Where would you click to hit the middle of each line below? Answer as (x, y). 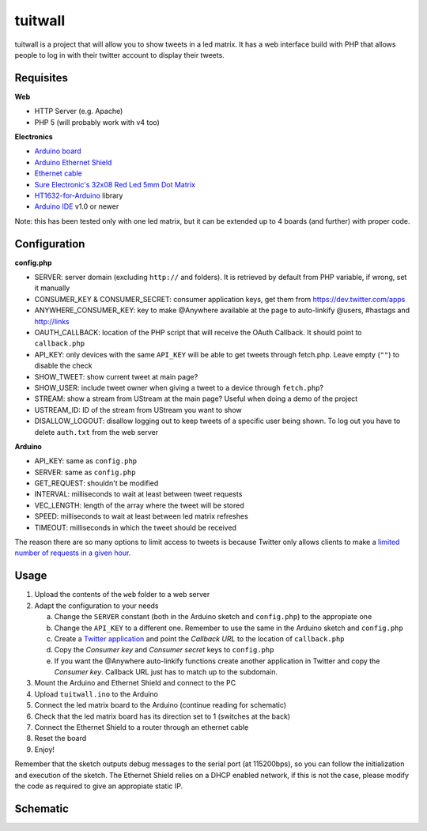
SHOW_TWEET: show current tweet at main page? (116, 376)
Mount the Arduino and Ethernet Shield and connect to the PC (135, 683)
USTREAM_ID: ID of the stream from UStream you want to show (138, 410)
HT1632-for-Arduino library (79, 195)
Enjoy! (45, 749)
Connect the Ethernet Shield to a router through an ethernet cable (142, 727)
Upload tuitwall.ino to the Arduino (96, 694)
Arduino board (58, 151)
